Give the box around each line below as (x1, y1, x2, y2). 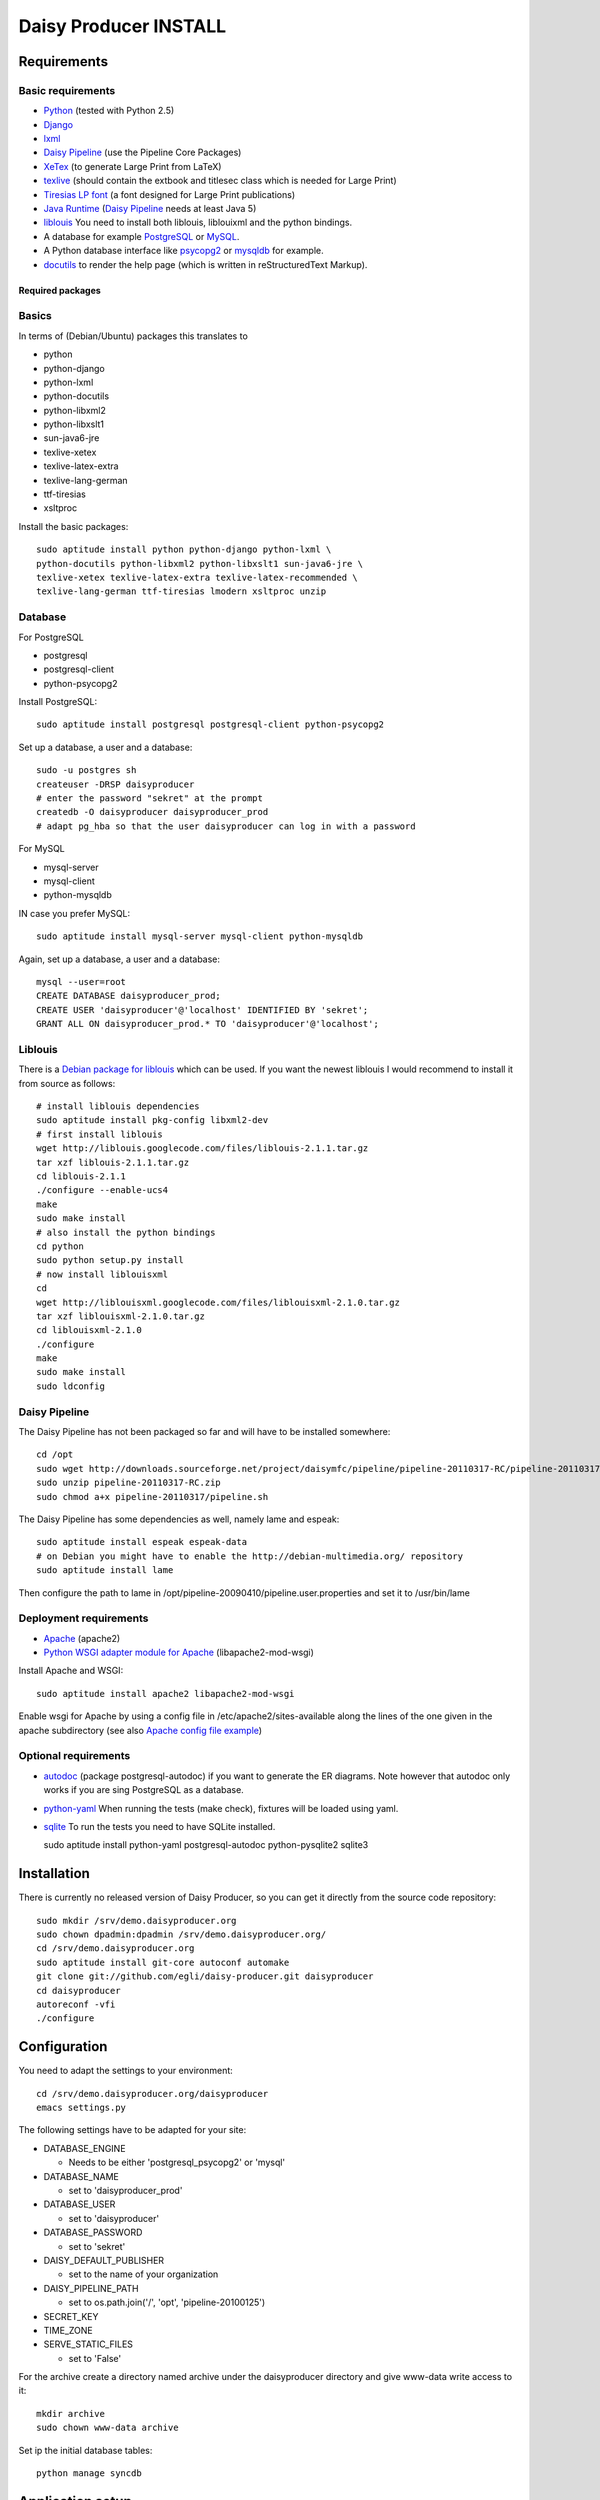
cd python (36, 1240, 84, 1252)
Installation (18, 1865, 90, 1882)
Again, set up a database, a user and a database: (18, 953, 220, 965)
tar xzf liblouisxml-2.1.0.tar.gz (36, 1310, 205, 1322)
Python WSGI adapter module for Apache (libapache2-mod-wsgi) (43, 1646, 315, 1659)
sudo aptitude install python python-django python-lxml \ (36, 544, 332, 555)
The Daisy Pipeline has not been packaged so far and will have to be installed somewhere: (18, 1426, 391, 1437)
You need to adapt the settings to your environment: (18, 2065, 234, 2077)
